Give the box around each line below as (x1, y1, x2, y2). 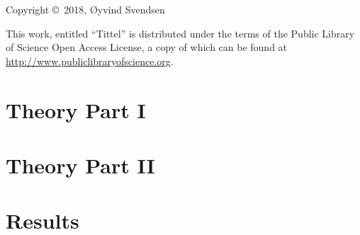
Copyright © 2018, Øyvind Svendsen (6, 2, 165, 16)
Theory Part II (6, 150, 155, 179)
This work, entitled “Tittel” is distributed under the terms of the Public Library (6, 25, 355, 40)
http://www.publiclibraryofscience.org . (6, 53, 174, 68)
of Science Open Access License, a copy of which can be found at (6, 40, 288, 55)
